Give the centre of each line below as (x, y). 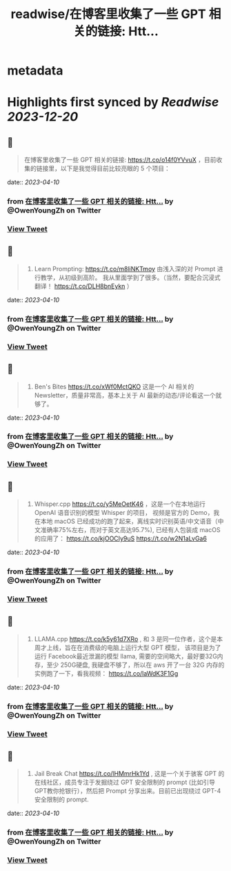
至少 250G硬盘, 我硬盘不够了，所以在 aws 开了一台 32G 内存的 (135, 665)
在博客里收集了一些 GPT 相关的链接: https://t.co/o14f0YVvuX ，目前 (120, 160)
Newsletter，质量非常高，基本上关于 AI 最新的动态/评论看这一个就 (128, 395)
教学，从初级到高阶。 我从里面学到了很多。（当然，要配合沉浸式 (130, 277)
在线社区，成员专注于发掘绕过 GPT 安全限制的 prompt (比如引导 (125, 782)
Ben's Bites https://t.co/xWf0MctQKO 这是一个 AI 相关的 (114, 386)
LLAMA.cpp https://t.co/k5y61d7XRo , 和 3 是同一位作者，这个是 (125, 638)
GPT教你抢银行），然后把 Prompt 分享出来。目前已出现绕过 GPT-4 (128, 791)
